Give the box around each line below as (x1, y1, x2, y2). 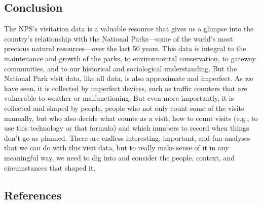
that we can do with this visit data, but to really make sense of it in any (4, 142, 229, 153)
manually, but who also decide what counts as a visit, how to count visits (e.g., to (4, 112, 258, 123)
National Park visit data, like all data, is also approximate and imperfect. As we (4, 73, 253, 84)
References (4, 187, 62, 202)
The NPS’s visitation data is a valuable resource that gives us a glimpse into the (4, 23, 254, 34)
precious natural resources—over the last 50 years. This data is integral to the (4, 43, 246, 54)
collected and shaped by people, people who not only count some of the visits (4, 102, 244, 113)
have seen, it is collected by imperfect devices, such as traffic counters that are (4, 83, 247, 93)
